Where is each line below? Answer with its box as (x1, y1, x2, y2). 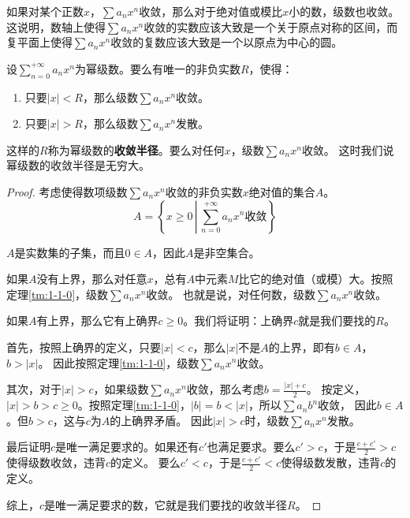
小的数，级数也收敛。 (289, 3, 400, 19)
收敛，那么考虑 (186, 381, 264, 397)
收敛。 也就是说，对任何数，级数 (146, 285, 315, 302)
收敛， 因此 (318, 397, 377, 413)
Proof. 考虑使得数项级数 (6, 183, 128, 199)
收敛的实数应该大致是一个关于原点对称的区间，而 (143, 18, 398, 35)
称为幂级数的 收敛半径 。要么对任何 (47, 141, 225, 158)
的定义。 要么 (110, 454, 181, 471)
